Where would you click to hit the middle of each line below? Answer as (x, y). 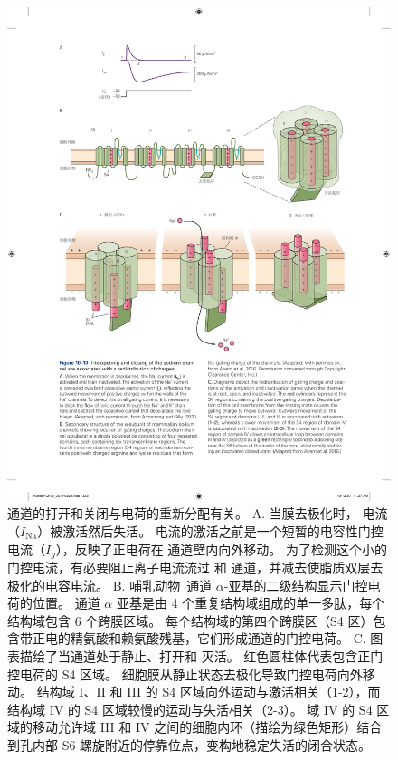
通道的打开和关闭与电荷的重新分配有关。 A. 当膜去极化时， (183, 513)
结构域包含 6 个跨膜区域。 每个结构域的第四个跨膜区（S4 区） (190, 620)
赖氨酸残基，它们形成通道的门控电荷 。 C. (243, 638)
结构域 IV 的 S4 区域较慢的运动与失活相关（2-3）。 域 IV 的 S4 (190, 709)
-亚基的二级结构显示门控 (296, 585)
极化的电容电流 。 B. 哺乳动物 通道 (110, 585)
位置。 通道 (66, 603)
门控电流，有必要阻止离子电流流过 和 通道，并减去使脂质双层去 (195, 567)
